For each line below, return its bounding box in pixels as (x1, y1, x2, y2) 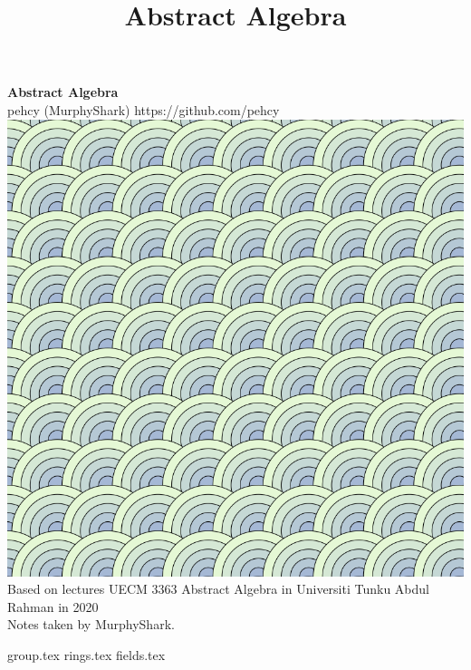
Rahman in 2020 (7, 597, 99, 616)
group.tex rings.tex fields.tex (7, 645, 166, 664)
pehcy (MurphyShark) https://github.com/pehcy (7, 100, 280, 119)
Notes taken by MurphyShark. (7, 615, 175, 634)
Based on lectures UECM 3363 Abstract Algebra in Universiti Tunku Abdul (7, 579, 429, 598)
